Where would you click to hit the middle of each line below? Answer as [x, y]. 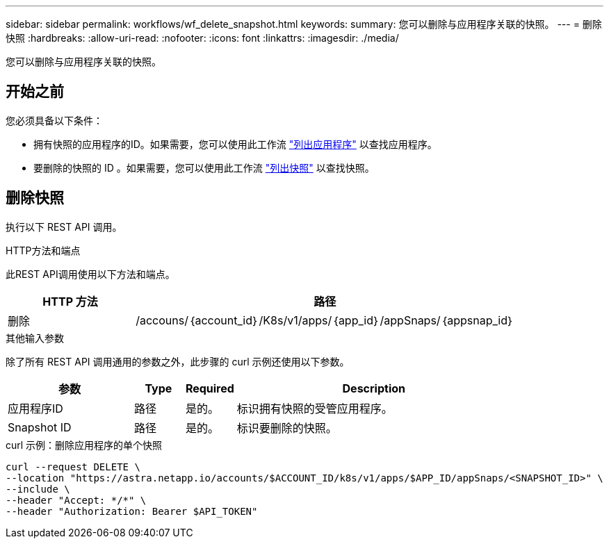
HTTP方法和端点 [43, 250]
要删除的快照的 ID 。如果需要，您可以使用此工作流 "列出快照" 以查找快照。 [204, 167]
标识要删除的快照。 [287, 428]
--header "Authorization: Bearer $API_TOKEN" [132, 511]
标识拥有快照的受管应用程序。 [315, 408]
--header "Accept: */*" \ [76, 500]
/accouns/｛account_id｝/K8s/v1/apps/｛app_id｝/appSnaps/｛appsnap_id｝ [325, 320]
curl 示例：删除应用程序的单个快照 [84, 445]
